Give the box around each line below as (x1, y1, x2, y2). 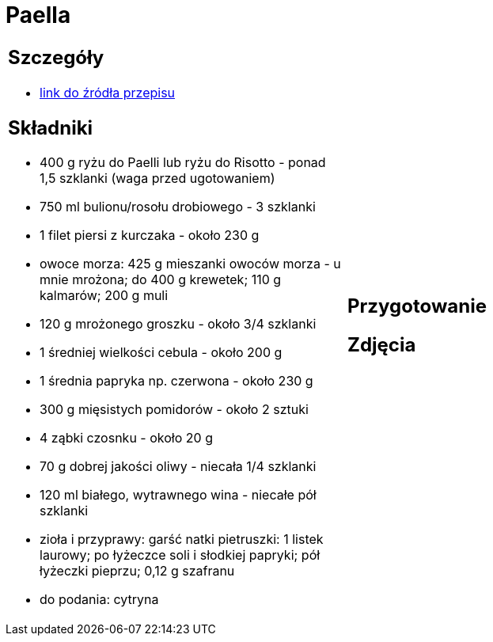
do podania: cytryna (40, 591, 159, 608)
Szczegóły (8, 45, 104, 69)
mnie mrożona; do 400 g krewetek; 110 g (40, 272, 282, 288)
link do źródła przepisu (40, 84, 176, 101)
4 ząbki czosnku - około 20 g (40, 430, 213, 446)
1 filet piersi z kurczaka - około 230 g (40, 227, 260, 244)
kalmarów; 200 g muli (40, 287, 169, 304)
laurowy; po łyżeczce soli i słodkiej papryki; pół (40, 547, 320, 564)
